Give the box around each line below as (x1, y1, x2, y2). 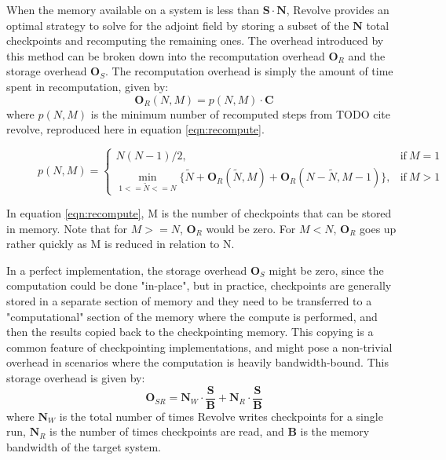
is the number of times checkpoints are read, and (49, 423, 284, 440)
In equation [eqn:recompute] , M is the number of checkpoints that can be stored (6, 205, 392, 221)
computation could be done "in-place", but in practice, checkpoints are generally (6, 277, 392, 294)
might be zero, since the (269, 261, 384, 278)
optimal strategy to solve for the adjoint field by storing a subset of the (6, 16, 349, 33)
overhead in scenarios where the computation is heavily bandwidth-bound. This (6, 354, 389, 371)
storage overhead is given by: (6, 370, 145, 386)
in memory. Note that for (6, 220, 128, 236)
